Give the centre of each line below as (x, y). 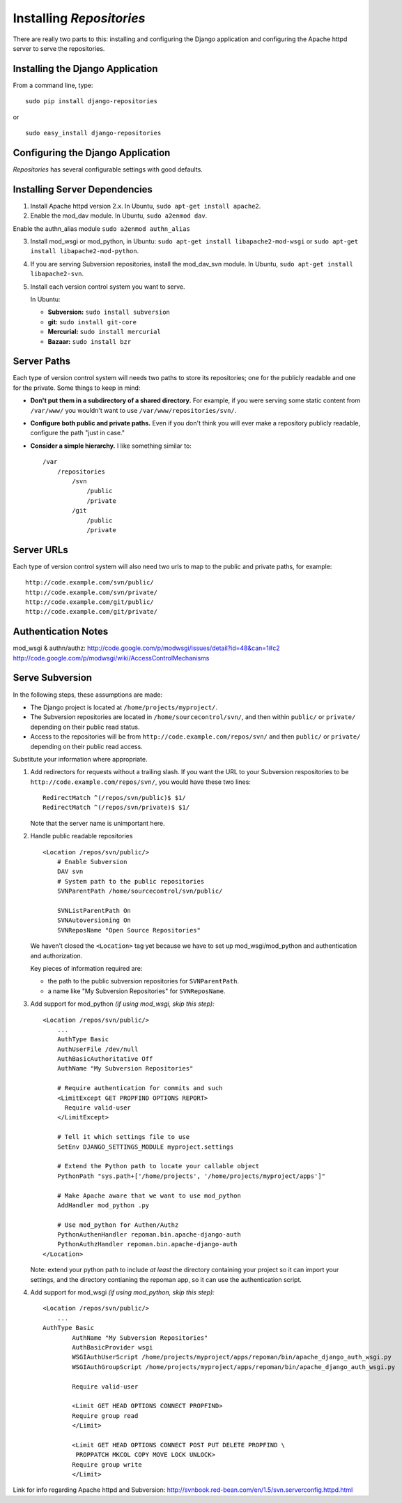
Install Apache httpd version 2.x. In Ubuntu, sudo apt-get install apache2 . (146, 206)
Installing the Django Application (85, 69)
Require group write (107, 1464)
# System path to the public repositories (131, 881)
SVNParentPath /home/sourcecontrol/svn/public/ (140, 891)
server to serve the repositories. (59, 48)
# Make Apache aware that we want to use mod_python (149, 1195)
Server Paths (42, 362)
